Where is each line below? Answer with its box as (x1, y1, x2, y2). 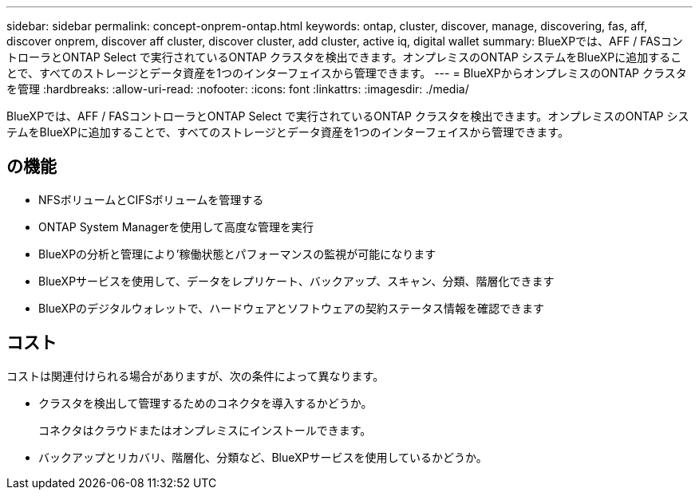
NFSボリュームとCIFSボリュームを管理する (38, 192, 264, 207)
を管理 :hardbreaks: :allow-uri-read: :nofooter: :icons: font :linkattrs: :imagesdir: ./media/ (6, 82, 469, 96)
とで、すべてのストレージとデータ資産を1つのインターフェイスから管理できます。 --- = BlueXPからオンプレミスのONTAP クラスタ (6, 66, 687, 80)
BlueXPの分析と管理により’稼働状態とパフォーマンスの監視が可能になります (38, 246, 436, 261)
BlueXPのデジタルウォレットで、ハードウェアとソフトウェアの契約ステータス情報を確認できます (38, 301, 544, 315)
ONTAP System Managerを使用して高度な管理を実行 (38, 219, 314, 234)
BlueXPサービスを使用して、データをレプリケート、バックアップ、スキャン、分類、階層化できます (38, 274, 555, 288)
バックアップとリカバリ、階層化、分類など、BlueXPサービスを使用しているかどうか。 (38, 450, 488, 464)
